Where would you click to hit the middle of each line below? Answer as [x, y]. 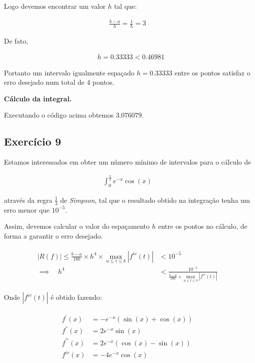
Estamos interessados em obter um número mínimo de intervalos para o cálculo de [128, 162]
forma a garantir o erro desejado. [53, 235]
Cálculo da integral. [38, 98]
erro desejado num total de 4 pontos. [59, 82]
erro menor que [27, 209]
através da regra [28, 200]
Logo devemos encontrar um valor [55, 6]
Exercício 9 [33, 141]
